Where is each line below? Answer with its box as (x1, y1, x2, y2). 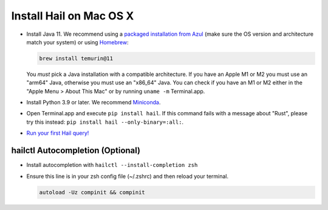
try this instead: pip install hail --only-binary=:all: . (26, 118, 184, 126)
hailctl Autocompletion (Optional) (11, 146, 141, 156)
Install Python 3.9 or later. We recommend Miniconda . (26, 99, 161, 106)
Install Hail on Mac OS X (11, 9, 134, 22)
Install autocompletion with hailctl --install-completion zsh (26, 161, 198, 169)
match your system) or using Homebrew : (26, 38, 129, 46)
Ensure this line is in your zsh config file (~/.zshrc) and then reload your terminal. (26, 172, 229, 180)
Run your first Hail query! (26, 129, 89, 137)
